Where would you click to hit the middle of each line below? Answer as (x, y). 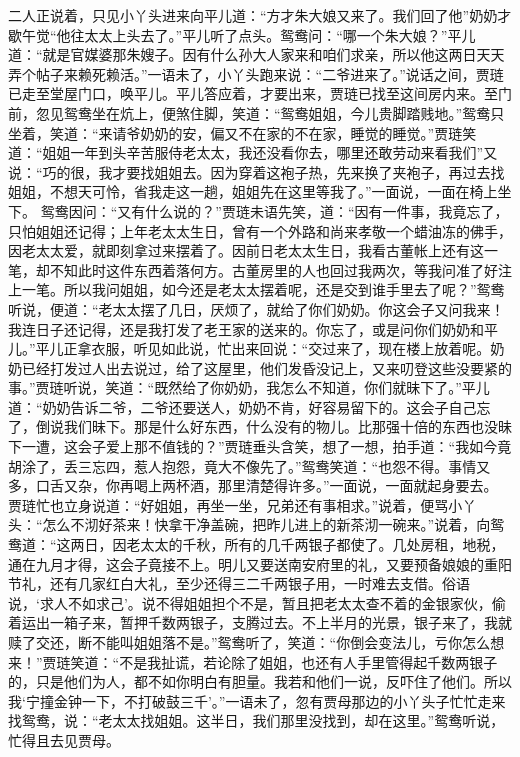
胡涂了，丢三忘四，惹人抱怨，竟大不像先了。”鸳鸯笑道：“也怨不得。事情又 (249, 465)
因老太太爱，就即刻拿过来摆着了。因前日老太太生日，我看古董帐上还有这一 (253, 250)
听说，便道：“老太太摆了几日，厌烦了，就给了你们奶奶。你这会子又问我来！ (256, 308)
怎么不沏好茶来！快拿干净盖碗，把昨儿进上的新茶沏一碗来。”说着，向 (266, 524)
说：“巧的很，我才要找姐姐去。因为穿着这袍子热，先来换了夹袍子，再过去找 (256, 171)
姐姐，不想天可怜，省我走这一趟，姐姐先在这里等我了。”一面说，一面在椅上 (253, 191)
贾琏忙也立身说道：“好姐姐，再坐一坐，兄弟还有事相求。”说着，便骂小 (235, 504)
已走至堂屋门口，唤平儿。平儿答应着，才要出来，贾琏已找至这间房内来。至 (253, 93)
